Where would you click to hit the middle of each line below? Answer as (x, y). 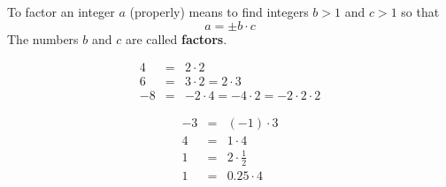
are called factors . (176, 38)
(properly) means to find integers (219, 11)
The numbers (43, 38)
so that (420, 11)
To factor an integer (61, 11)
